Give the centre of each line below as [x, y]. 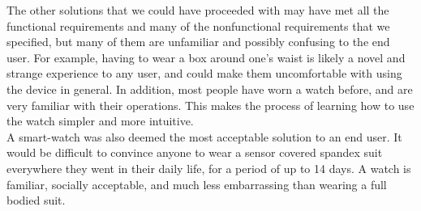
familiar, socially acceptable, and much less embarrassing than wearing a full [197, 184]
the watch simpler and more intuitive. [100, 121]
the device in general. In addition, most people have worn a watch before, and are [210, 89]
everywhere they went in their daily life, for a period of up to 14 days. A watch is [209, 168]
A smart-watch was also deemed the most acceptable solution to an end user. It [204, 136]
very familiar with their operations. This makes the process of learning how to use [210, 105]
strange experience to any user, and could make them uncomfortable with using [204, 73]
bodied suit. [36, 200]
